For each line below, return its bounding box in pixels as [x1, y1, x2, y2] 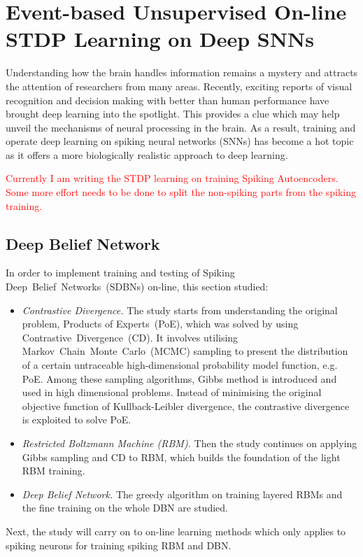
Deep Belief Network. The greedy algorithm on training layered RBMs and [22, 486, 343, 501]
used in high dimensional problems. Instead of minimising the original [22, 385, 322, 400]
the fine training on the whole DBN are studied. [22, 500, 228, 515]
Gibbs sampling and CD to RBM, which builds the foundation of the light [22, 449, 341, 464]
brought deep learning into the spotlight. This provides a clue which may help [6, 106, 340, 121]
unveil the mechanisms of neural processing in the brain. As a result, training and [6, 120, 356, 134]
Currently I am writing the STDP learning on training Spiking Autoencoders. [6, 171, 339, 185]
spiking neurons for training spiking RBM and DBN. [6, 537, 232, 552]
